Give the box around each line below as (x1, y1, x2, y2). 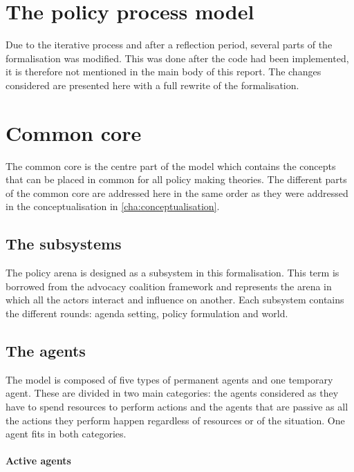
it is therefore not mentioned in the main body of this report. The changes (6, 64, 322, 79)
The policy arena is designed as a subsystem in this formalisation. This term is (6, 265, 339, 280)
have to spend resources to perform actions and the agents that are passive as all (6, 399, 348, 413)
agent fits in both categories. (6, 426, 127, 441)
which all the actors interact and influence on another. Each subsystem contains (6, 292, 344, 307)
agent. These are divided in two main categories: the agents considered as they (6, 386, 339, 400)
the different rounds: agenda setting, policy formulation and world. (6, 305, 288, 320)
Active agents (6, 453, 71, 468)
